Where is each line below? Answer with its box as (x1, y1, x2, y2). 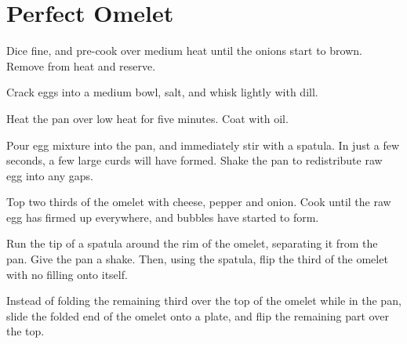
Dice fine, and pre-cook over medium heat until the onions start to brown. (6, 42, 362, 59)
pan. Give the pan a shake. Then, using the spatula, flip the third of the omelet (6, 251, 388, 267)
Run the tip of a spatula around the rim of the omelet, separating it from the (6, 235, 378, 252)
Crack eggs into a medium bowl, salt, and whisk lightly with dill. (6, 84, 318, 100)
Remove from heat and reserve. (6, 57, 156, 74)
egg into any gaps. (6, 167, 93, 183)
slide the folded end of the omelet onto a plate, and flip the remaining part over (6, 307, 389, 324)
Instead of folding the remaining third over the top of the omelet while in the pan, (6, 292, 402, 309)
